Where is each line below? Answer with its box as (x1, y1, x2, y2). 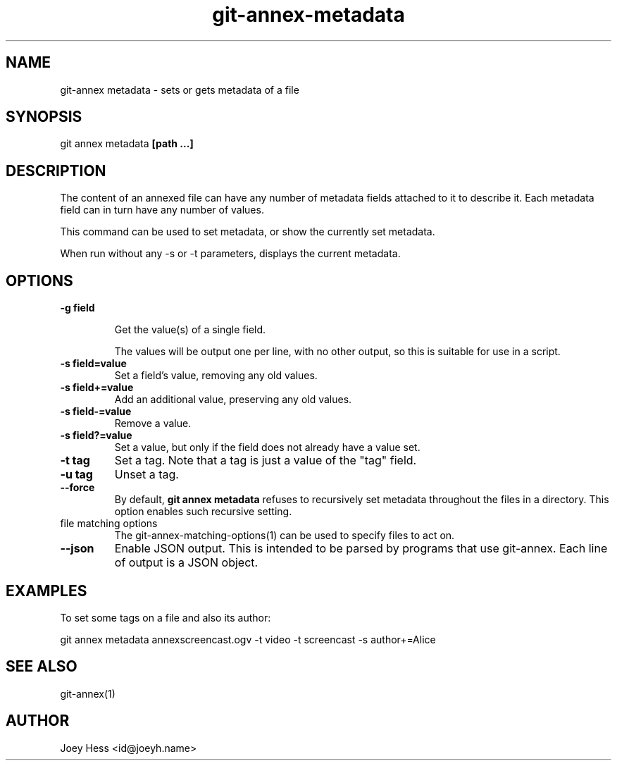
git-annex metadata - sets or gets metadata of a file (60, 83, 299, 96)
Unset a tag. (114, 467, 179, 482)
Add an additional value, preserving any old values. (114, 393, 352, 406)
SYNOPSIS (6, 108, 82, 126)
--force (60, 481, 95, 494)
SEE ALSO (6, 657, 77, 676)
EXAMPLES (6, 581, 87, 600)
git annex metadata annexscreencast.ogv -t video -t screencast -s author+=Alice (60, 633, 436, 645)
